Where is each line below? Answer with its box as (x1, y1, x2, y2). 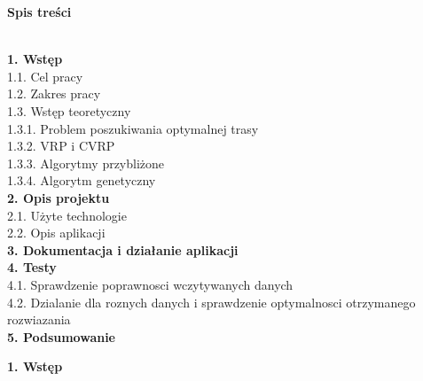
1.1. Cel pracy (7, 66, 83, 85)
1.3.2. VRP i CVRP (7, 136, 115, 155)
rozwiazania (7, 310, 71, 329)
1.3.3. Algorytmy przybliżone (7, 153, 165, 172)
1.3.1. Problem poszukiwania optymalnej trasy (7, 119, 259, 137)
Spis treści (7, 3, 72, 20)
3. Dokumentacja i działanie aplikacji (7, 240, 239, 259)
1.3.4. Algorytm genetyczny (7, 171, 156, 190)
